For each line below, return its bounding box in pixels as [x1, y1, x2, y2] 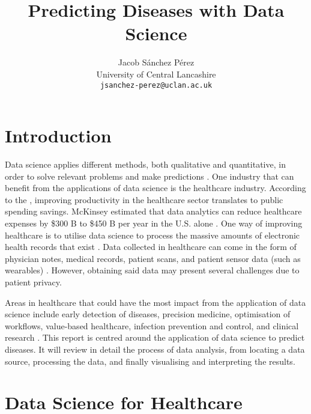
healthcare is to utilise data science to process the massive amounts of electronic [5, 228, 300, 241]
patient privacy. [5, 276, 62, 288]
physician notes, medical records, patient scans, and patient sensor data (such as [5, 252, 301, 264]
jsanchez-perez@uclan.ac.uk [100, 81, 213, 90]
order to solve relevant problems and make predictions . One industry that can [5, 169, 294, 182]
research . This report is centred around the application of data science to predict [5, 331, 305, 344]
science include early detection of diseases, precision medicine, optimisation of [5, 308, 291, 320]
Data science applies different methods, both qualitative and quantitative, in [5, 158, 286, 171]
